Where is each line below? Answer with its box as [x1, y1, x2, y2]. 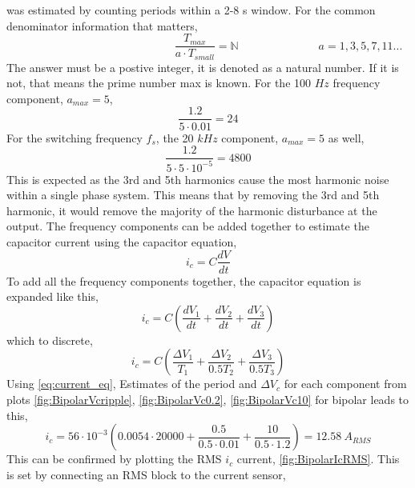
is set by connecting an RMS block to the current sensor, [6, 466, 286, 482]
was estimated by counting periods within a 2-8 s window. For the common [6, 2, 376, 18]
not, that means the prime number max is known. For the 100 [6, 74, 312, 91]
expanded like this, [6, 288, 99, 305]
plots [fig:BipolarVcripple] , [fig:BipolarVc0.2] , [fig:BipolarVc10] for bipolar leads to [6, 390, 409, 407]
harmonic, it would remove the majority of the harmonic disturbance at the [6, 202, 377, 218]
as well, [328, 129, 365, 146]
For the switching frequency [6, 129, 143, 146]
